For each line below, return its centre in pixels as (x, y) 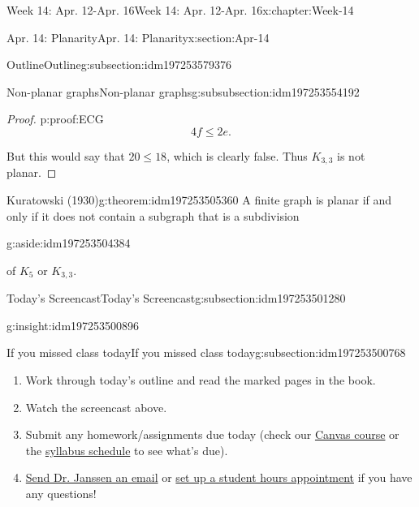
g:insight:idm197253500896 (73, 325)
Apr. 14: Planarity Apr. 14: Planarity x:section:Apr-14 (138, 37)
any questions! (61, 493)
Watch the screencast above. (96, 407)
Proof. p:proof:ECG (55, 119)
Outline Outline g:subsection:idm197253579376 (119, 64)
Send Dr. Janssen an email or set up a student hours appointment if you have (219, 477)
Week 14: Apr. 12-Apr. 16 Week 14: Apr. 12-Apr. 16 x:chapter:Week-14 (180, 10)
